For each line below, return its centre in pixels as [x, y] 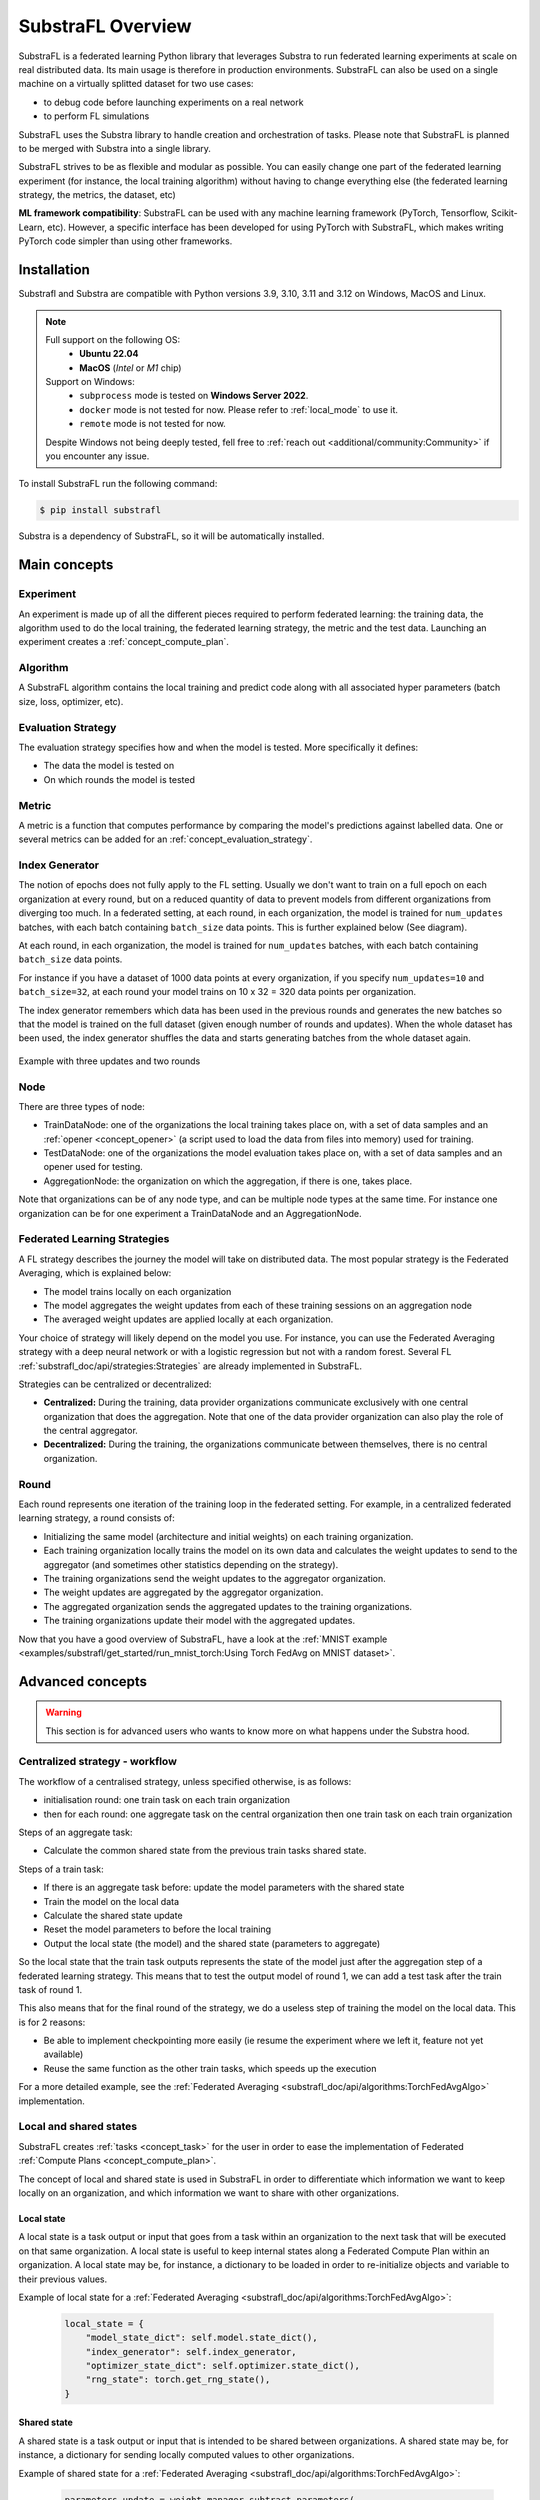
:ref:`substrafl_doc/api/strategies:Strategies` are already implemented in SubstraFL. [190, 1366]
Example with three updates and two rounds [109, 1061]
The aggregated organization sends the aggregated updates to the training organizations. [228, 1606]
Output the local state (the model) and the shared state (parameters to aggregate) [212, 1943]
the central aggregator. [91, 1431]
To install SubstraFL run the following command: [118, 484]
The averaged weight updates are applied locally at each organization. [188, 1319]
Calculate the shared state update [113, 1915]
